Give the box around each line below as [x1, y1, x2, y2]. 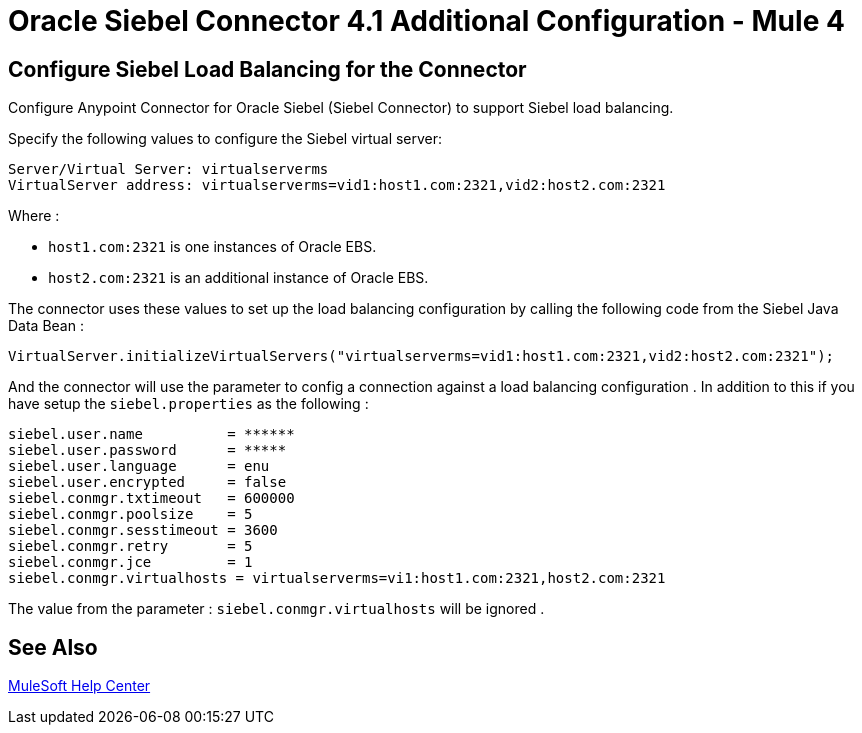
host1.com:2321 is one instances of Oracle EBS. [48, 238, 377, 256]
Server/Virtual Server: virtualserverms [8, 161, 329, 178]
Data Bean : [8, 317, 84, 335]
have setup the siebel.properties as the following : [8, 395, 369, 413]
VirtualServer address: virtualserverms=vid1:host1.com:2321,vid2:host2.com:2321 [8, 177, 666, 194]
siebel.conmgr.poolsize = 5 [8, 506, 253, 523]
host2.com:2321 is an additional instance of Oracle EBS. [48, 269, 429, 287]
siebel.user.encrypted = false [8, 474, 287, 491]
